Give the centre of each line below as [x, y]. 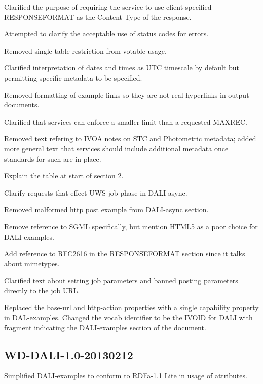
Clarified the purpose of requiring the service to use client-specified [108, 7]
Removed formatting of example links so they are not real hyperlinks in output [127, 94]
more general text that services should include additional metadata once [116, 148]
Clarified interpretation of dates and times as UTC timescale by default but [122, 68]
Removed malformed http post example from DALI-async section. [106, 209]
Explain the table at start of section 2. [64, 176]
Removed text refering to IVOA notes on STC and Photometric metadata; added [130, 139]
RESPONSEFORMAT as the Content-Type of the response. [98, 16]
